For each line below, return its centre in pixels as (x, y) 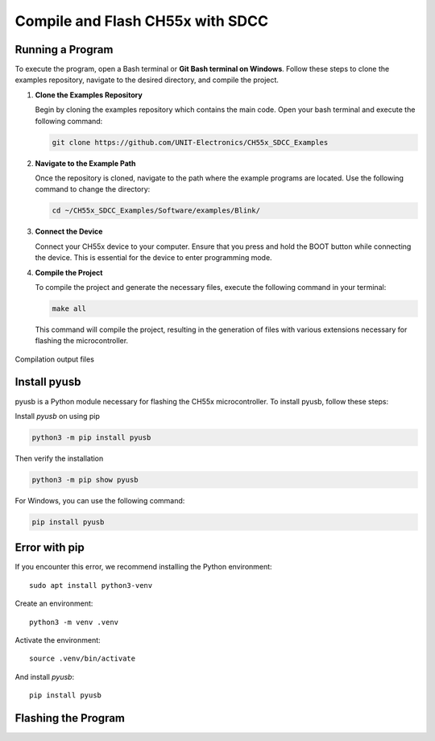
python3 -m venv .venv (74, 622)
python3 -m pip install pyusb (91, 437)
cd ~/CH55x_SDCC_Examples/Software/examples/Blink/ (156, 211)
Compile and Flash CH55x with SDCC (142, 21)
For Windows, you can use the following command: (100, 500)
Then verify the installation (59, 458)
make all (69, 308)
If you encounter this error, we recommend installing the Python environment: (144, 567)
